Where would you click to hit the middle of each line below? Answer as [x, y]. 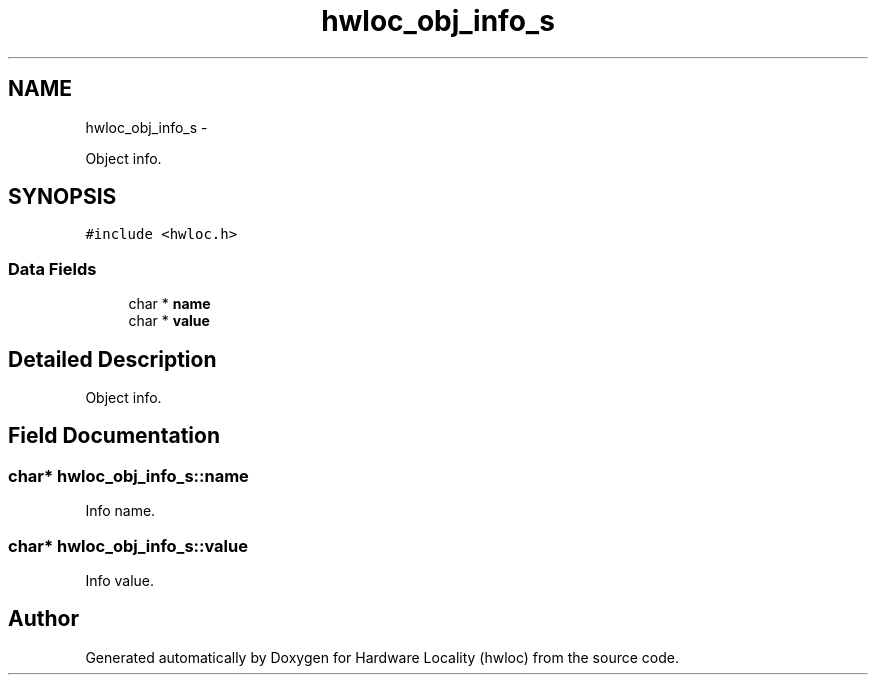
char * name [169, 304]
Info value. [120, 580]
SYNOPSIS [62, 197]
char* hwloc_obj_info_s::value [128, 545]
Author [43, 619]
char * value [169, 321]
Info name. [120, 511]
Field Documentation [114, 436]
